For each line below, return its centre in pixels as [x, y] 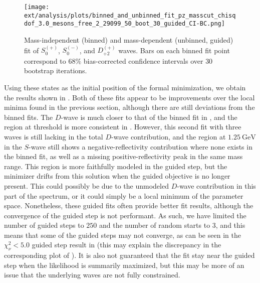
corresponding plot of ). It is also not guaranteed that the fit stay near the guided [129, 255]
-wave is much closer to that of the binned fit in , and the [149, 117]
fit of [32, 50]
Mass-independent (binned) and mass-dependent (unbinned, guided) [129, 39]
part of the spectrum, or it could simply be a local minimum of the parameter [124, 195]
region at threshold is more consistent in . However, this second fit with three [123, 127]
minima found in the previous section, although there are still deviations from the [129, 107]
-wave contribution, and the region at [169, 136]
